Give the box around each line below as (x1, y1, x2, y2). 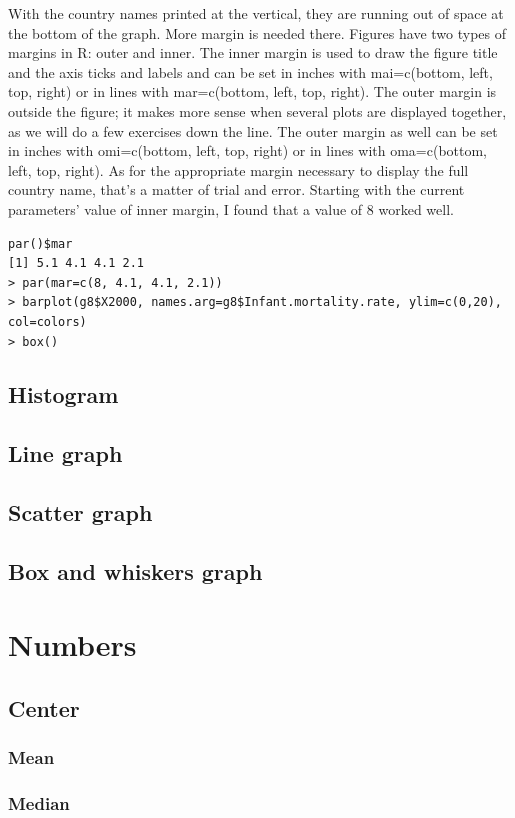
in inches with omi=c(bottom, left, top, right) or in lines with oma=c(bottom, (8, 140, 488, 161)
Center (8, 692, 80, 723)
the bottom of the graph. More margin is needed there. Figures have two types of (8, 22, 506, 43)
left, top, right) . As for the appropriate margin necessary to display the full (8, 159, 469, 180)
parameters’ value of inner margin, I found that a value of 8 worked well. (8, 198, 454, 219)
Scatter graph (8, 497, 153, 528)
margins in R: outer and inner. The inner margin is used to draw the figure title (8, 42, 498, 63)
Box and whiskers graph (8, 555, 263, 586)
